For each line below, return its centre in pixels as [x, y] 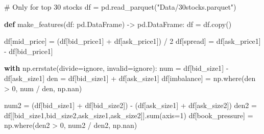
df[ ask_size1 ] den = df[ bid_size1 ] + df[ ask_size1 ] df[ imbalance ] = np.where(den [130, 78]
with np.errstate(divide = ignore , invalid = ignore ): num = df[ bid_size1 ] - [116, 68]
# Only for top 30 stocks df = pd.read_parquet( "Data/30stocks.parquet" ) [120, 7]
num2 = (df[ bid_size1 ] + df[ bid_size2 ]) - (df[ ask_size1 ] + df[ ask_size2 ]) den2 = [130, 105]
